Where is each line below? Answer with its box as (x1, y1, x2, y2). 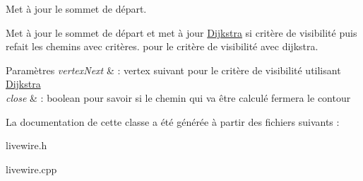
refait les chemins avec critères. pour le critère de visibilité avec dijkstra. (6, 39, 319, 54)
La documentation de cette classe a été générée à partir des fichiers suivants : (6, 114, 340, 129)
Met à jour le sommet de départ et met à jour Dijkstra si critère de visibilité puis (6, 25, 357, 40)
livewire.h (6, 138, 47, 153)
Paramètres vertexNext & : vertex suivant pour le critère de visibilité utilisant (6, 62, 341, 77)
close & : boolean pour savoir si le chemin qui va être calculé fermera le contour (6, 90, 351, 105)
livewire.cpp (6, 161, 57, 176)
